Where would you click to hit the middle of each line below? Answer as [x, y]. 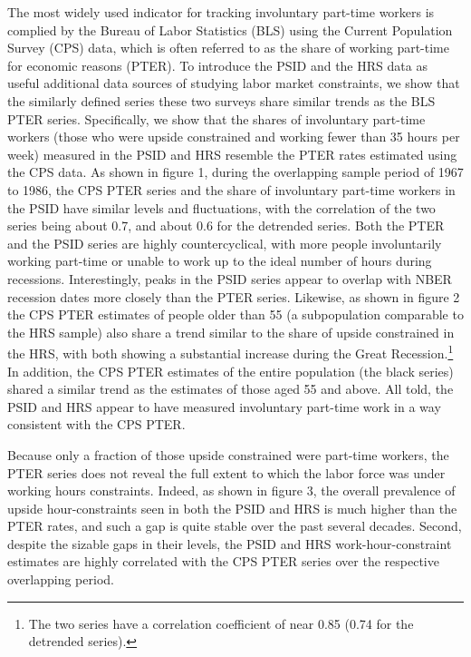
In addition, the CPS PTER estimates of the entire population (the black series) [231, 371]
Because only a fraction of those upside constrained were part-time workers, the [228, 454]
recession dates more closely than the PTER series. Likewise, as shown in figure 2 [234, 296]
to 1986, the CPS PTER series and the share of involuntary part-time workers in [231, 189]
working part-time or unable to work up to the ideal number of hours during [220, 261]
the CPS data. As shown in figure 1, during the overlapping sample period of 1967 [235, 172]
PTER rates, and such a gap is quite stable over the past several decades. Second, [235, 526]
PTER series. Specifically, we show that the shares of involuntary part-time [216, 118]
